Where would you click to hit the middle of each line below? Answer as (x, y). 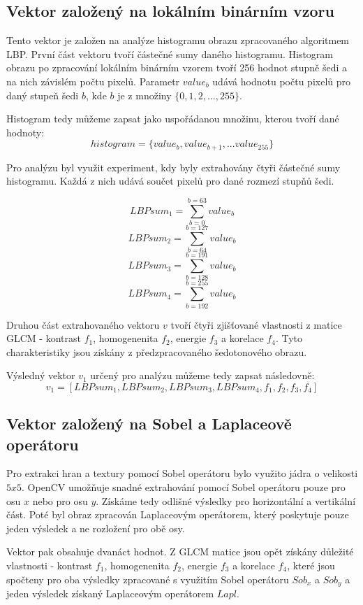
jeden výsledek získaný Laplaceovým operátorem (110, 593)
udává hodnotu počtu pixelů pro (281, 81)
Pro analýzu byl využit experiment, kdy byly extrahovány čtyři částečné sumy (173, 167)
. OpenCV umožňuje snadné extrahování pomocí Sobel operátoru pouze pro (184, 487)
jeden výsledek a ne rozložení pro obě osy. (96, 528)
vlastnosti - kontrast (50, 565)
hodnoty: (25, 132)
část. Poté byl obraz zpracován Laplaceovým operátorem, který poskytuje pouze (178, 514)
